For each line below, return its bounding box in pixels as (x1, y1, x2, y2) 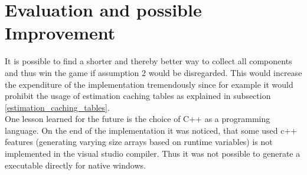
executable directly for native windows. (5, 159, 146, 171)
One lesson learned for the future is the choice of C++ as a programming (5, 113, 270, 125)
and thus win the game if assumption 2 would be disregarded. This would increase (5, 66, 302, 78)
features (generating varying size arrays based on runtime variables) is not (5, 136, 273, 148)
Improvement (5, 21, 116, 45)
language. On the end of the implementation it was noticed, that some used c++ (5, 124, 298, 136)
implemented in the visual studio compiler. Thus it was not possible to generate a (5, 147, 301, 160)
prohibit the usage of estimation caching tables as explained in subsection (5, 90, 271, 102)
